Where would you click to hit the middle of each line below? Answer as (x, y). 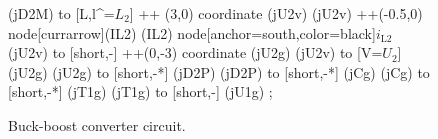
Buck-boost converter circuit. (97, 124)
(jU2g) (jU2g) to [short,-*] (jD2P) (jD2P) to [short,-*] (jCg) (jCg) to (219, 71)
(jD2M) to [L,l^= (61, 13)
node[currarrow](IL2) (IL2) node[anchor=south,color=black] (192, 32)
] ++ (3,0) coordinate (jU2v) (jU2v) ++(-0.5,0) (276, 13)
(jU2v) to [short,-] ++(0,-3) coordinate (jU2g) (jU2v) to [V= (195, 52)
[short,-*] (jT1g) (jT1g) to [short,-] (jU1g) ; (140, 91)
